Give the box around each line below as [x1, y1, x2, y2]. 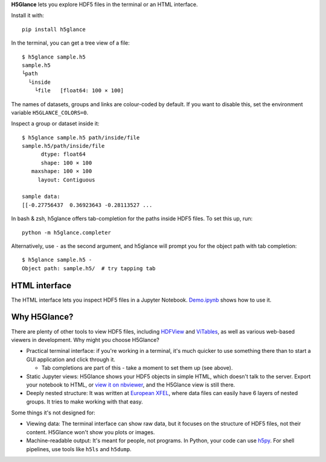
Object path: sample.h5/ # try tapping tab [22, 265, 156, 271]
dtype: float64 [40, 151, 86, 158]
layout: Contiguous [37, 176, 95, 183]
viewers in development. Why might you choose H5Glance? [11, 336, 160, 343]
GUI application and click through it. [26, 356, 116, 363]
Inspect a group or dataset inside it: [11, 120, 100, 127]
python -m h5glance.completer [22, 229, 112, 236]
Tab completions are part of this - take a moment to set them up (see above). [41, 364, 233, 372]
